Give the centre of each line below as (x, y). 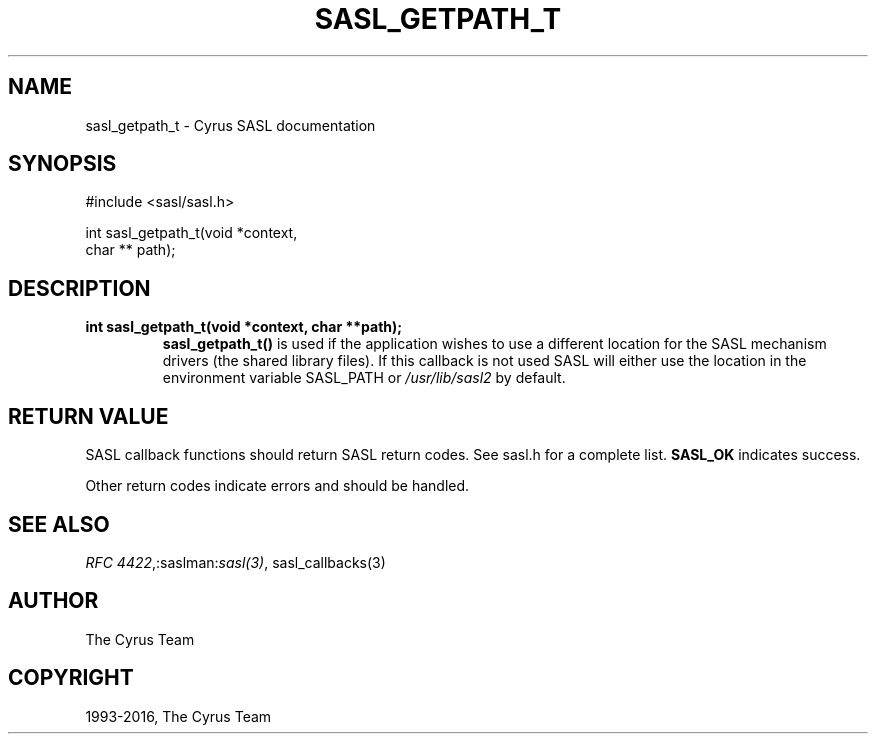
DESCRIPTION (79, 288)
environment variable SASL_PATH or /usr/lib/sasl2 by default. (364, 378)
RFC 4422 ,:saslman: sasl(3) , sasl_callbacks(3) (235, 562)
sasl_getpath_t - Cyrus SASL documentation (230, 125)
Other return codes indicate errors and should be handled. (277, 486)
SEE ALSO (59, 524)
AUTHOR (53, 601)
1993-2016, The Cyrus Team (178, 716)
